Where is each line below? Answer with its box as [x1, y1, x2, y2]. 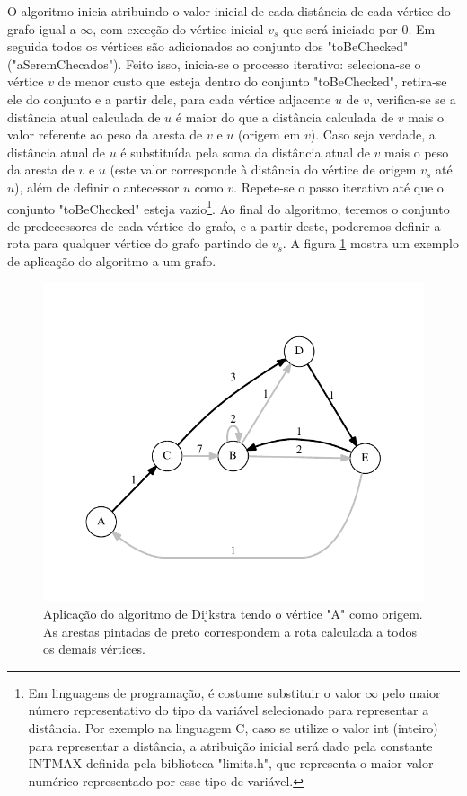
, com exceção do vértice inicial [93, 19, 264, 38]
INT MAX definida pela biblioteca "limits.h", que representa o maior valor [28, 754, 434, 773]
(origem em [237, 125, 301, 144]
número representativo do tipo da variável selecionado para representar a [28, 701, 429, 720]
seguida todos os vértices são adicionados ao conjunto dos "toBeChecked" [7, 37, 409, 56]
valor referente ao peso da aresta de [7, 125, 203, 144]
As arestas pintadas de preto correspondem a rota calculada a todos [43, 622, 417, 640]
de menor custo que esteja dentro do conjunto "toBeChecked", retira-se [57, 72, 447, 91]
